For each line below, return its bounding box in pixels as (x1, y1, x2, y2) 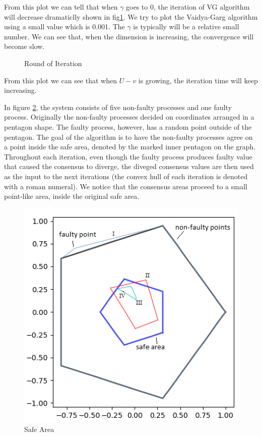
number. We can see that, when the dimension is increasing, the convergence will (4, 31, 254, 41)
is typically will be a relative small (133, 21, 239, 32)
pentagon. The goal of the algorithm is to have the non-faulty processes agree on (4, 131, 253, 142)
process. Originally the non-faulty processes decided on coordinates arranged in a (4, 112, 254, 122)
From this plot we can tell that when (4, 2, 118, 12)
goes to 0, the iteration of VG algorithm (126, 2, 250, 12)
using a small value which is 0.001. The (4, 21, 125, 32)
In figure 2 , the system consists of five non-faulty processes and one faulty (4, 101, 232, 112)
